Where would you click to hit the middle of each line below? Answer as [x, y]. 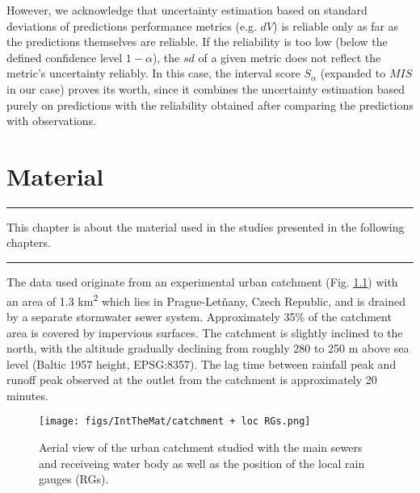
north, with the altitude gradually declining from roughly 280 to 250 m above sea [208, 348]
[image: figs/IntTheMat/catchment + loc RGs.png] [175, 422]
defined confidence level [65, 57]
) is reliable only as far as [336, 25]
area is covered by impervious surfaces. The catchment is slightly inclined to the [205, 332]
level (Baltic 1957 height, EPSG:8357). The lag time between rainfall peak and [202, 363]
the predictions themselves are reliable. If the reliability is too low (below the [197, 42]
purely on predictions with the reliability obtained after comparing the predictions [210, 104]
